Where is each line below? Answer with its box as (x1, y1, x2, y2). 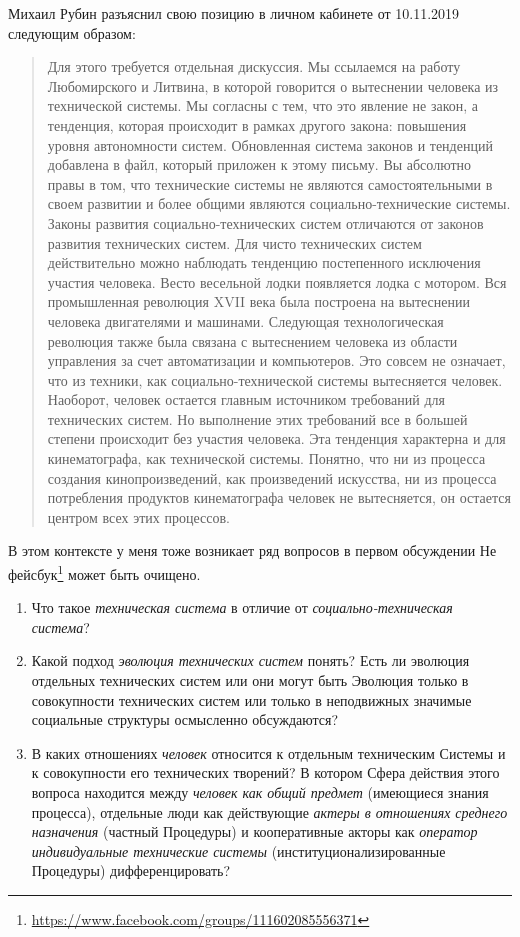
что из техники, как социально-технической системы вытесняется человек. (47, 369, 503, 390)
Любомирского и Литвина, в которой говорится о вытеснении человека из (47, 75, 499, 96)
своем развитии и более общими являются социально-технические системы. (47, 193, 511, 214)
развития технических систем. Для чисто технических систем (47, 232, 422, 253)
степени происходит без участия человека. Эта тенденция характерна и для (47, 428, 506, 449)
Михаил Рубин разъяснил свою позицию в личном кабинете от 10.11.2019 (8, 3, 460, 23)
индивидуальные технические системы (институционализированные (31, 840, 446, 861)
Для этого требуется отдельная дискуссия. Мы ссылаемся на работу (47, 56, 461, 77)
